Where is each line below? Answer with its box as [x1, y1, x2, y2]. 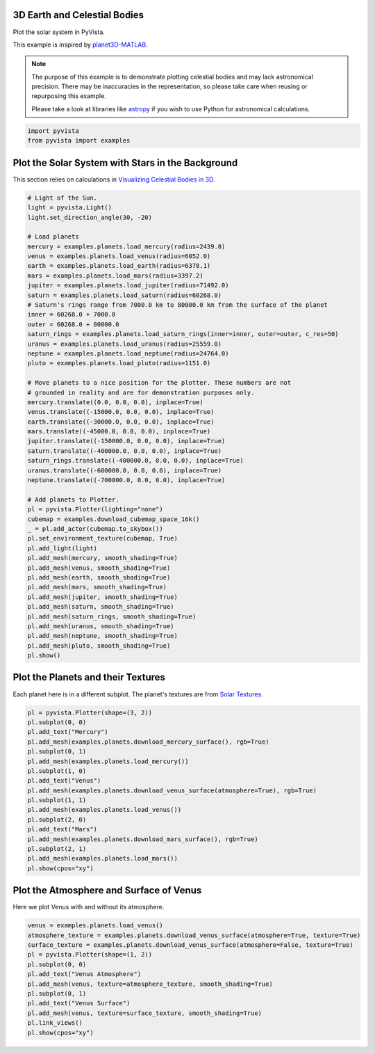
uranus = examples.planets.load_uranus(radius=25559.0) [27, 340, 222, 348]
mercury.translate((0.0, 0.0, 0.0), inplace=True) [27, 398, 204, 406]
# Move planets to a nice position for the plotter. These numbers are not [27, 379, 292, 387]
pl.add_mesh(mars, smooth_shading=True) [27, 583, 167, 591]
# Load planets [27, 233, 79, 241]
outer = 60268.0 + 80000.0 [27, 320, 119, 328]
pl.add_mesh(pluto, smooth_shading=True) [27, 641, 171, 650]
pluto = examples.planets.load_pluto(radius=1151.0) [27, 359, 211, 367]
